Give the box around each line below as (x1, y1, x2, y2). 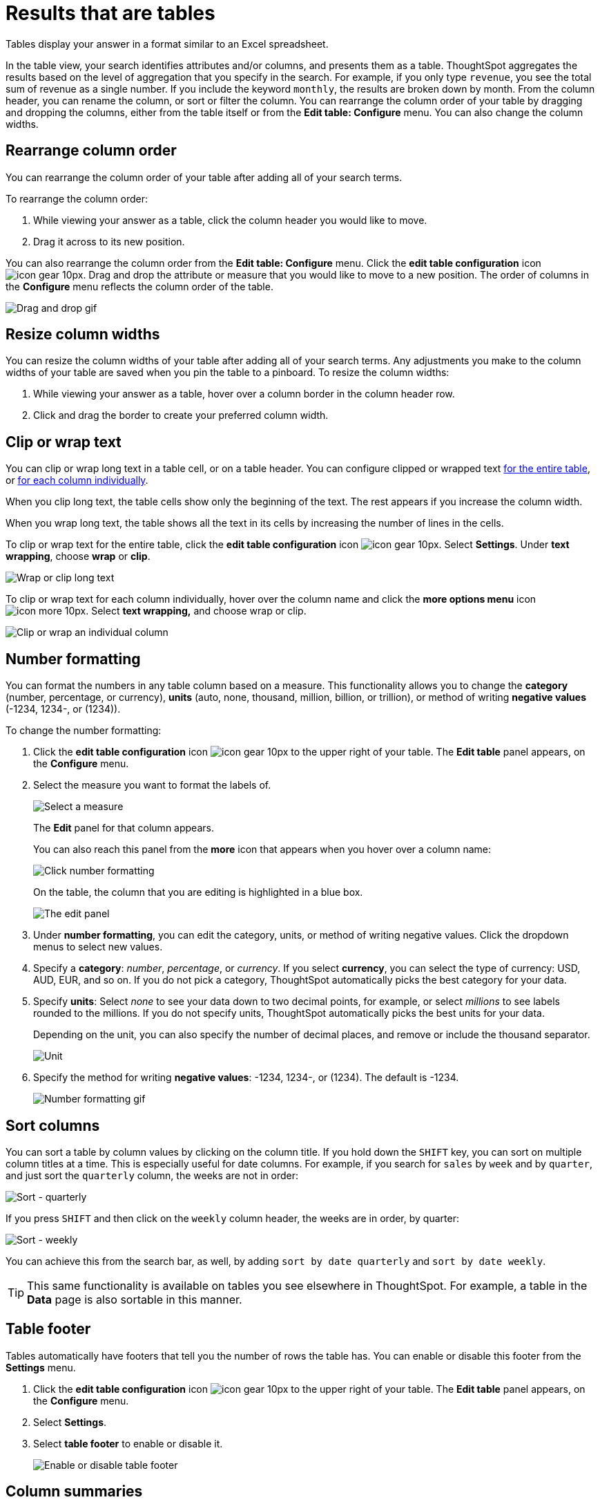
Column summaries (6, 1483, 143, 1501)
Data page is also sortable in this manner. (27, 1292, 242, 1306)
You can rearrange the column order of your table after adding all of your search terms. (6, 171, 403, 183)
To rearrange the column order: (6, 192, 148, 205)
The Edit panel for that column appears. (33, 822, 214, 834)
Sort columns (6, 1116, 100, 1134)
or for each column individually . (6, 474, 148, 487)
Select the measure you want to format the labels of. (33, 779, 271, 791)
